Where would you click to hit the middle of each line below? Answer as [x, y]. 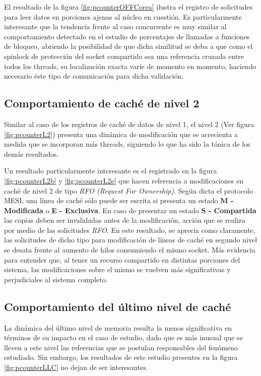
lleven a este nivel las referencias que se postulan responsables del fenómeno [121, 347]
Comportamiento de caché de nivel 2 [102, 103]
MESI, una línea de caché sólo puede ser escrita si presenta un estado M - [119, 200]
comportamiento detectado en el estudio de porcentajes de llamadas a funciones [127, 36]
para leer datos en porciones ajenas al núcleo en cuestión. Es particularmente [123, 16]
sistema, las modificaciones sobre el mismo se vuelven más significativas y [117, 269]
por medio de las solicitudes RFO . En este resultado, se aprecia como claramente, [130, 230]
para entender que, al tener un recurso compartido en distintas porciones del [122, 259]
